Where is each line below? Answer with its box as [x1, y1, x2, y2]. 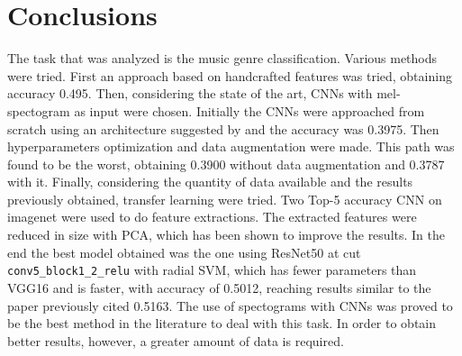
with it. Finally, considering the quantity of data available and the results [7, 172, 413, 191]
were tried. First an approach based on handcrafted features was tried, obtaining [7, 66, 452, 85]
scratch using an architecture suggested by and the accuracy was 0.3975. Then [7, 119, 439, 138]
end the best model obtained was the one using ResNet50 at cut [7, 242, 361, 261]
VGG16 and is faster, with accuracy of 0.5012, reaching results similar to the [7, 278, 431, 297]
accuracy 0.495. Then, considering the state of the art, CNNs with [7, 84, 373, 103]
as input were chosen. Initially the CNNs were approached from [74, 101, 425, 120]
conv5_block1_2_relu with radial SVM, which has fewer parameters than [7, 260, 417, 279]
